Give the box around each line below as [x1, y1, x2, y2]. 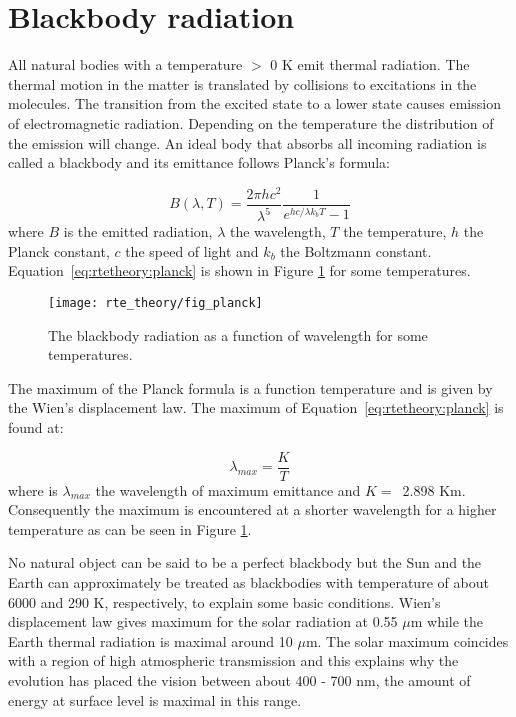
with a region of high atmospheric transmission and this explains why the [8, 650, 459, 671]
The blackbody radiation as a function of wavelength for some [48, 324, 428, 345]
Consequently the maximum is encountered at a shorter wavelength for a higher [8, 499, 497, 520]
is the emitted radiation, [63, 221, 213, 242]
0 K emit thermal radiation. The [270, 54, 470, 75]
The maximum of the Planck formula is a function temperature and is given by [8, 377, 493, 398]
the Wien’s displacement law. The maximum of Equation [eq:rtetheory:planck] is [8, 397, 504, 418]
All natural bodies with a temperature [8, 54, 243, 75]
